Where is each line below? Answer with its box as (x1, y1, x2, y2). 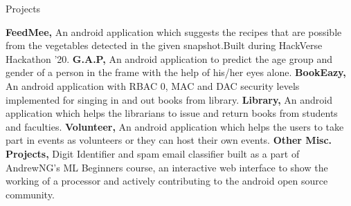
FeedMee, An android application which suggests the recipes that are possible (6, 24, 342, 39)
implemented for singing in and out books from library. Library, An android (6, 92, 332, 106)
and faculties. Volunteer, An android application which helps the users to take (6, 119, 344, 133)
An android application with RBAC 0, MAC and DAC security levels (6, 78, 300, 93)
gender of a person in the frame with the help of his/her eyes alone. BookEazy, (6, 65, 346, 79)
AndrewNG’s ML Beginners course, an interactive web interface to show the (6, 160, 328, 174)
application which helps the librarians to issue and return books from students (6, 106, 338, 120)
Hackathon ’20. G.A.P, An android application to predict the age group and (6, 51, 332, 66)
